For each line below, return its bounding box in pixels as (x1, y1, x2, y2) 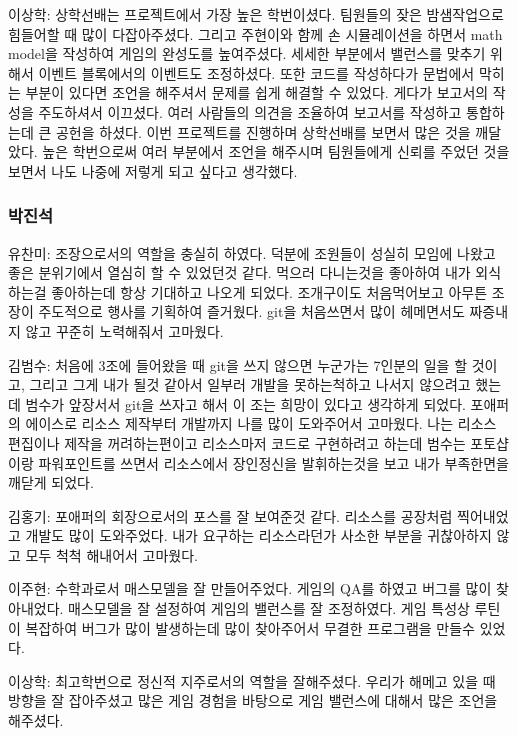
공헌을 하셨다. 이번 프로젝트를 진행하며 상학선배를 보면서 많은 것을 (55, 121, 471, 142)
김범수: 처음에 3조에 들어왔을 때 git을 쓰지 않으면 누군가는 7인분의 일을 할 (8, 354, 468, 375)
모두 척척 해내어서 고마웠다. (25, 544, 198, 565)
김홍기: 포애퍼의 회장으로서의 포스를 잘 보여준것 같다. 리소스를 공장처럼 (8, 505, 453, 526)
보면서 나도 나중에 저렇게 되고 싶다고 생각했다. (8, 160, 298, 181)
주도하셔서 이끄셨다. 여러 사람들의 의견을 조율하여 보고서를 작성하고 (38, 101, 462, 122)
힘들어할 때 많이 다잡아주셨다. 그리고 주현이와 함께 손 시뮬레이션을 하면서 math (8, 23, 503, 44)
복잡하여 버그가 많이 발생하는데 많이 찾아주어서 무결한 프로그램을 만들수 (25, 617, 475, 638)
